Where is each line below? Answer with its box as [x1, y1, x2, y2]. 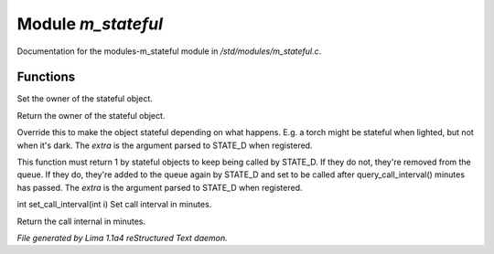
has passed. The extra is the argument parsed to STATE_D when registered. [16, 182, 303, 193]
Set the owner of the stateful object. [16, 93, 153, 104]
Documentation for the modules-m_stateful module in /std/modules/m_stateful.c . [16, 46, 322, 57]
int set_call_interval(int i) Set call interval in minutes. [16, 199, 212, 210]
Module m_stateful [16, 14, 164, 34]
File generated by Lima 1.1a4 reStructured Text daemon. [16, 232, 228, 243]
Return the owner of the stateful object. [16, 110, 166, 121]
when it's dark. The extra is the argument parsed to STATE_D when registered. [16, 140, 313, 151]
